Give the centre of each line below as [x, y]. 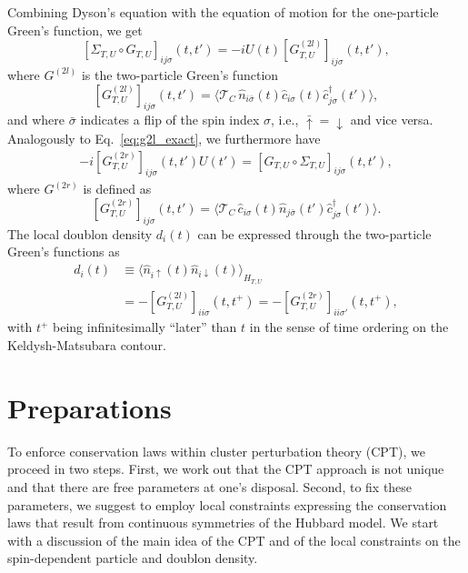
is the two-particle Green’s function [180, 74]
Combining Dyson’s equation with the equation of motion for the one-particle [223, 12]
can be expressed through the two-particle [314, 233]
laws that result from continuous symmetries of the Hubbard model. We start [223, 523]
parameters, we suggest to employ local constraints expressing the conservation [227, 504]
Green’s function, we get [75, 30]
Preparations [90, 407]
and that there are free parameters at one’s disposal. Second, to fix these [210, 486]
